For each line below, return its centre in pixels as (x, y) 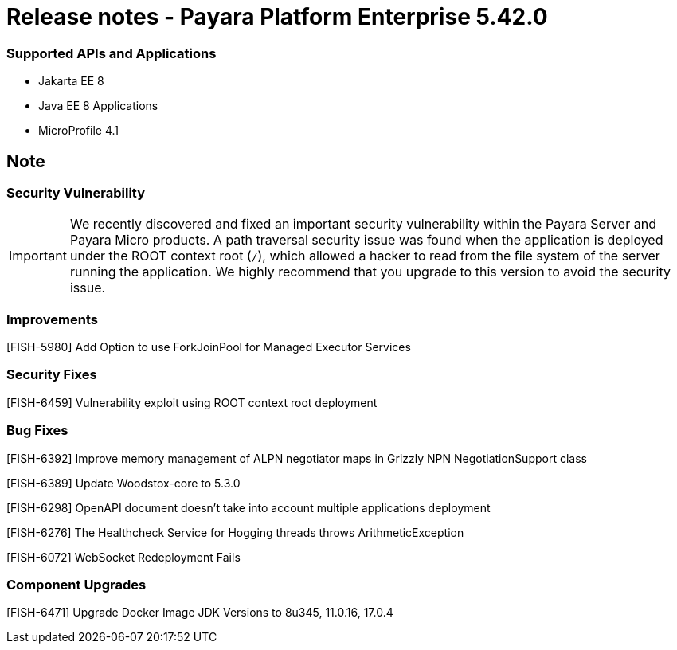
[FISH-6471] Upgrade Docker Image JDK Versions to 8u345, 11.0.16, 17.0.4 (200, 613)
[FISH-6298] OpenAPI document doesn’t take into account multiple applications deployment (248, 507)
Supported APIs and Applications (112, 53)
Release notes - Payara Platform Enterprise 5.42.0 (277, 17)
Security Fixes (52, 375)
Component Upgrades (76, 584)
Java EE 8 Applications (98, 106)
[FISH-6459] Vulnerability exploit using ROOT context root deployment (192, 402)
